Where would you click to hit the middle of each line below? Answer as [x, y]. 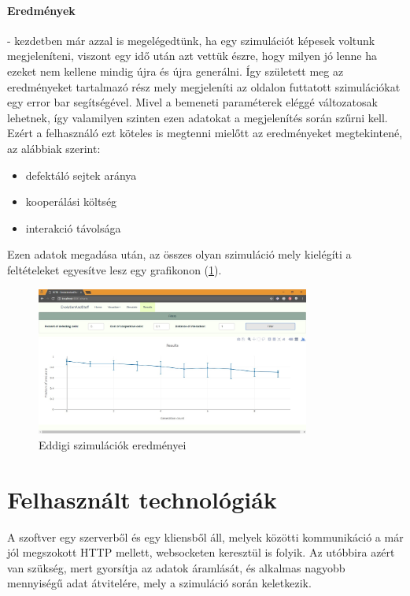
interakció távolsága [73, 227]
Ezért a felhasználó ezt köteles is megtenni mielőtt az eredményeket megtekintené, [205, 133]
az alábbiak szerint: [54, 148]
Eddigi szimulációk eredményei [113, 444]
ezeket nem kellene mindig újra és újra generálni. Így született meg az [175, 71]
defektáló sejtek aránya [81, 175]
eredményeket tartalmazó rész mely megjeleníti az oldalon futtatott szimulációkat [204, 86]
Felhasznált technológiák [142, 499]
